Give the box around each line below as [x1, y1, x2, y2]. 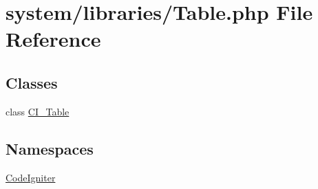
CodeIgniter [6, 170, 56, 184]
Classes [6, 71, 58, 93]
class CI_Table [6, 104, 70, 118]
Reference [6, 25, 101, 53]
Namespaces [6, 137, 94, 159]
